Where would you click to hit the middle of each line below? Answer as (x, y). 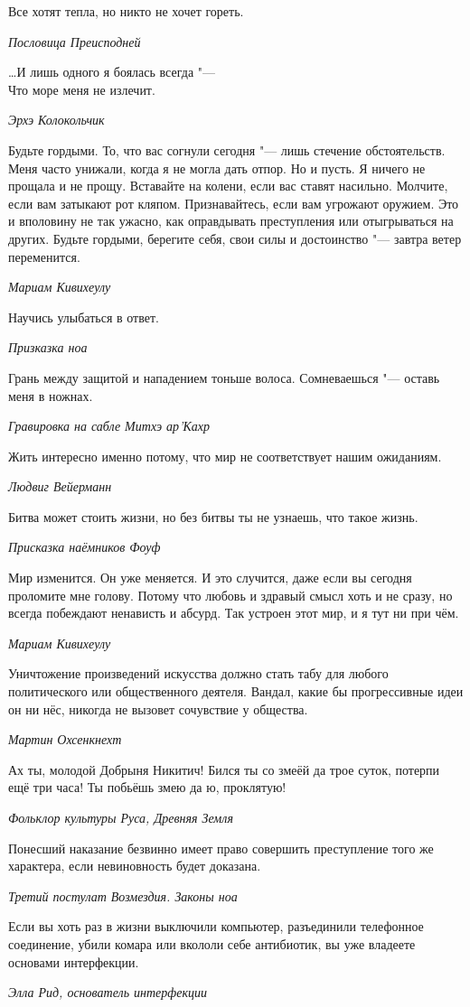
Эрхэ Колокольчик (56, 120)
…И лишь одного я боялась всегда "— (112, 72)
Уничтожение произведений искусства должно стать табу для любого (198, 673)
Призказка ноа (48, 347)
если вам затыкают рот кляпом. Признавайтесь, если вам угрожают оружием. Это (234, 203)
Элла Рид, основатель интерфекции (108, 992)
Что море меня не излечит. (82, 89)
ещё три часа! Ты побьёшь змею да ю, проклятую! (147, 787)
